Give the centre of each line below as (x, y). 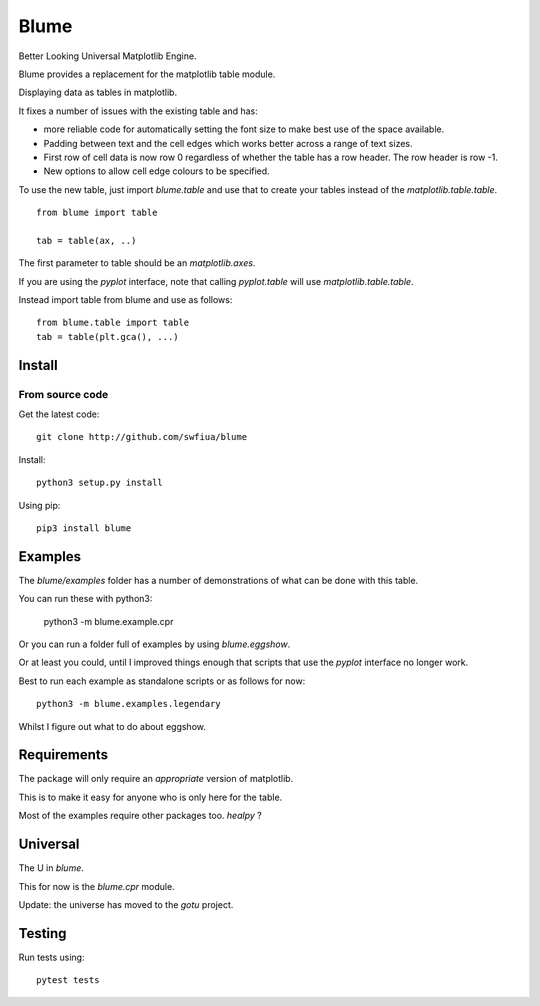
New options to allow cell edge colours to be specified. (156, 171)
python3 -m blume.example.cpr (108, 621)
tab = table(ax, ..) (86, 240)
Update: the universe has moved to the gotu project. (126, 904)
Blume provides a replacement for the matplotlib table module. (147, 74)
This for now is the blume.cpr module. (96, 886)
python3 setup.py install (100, 483)
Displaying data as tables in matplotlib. (98, 92)
